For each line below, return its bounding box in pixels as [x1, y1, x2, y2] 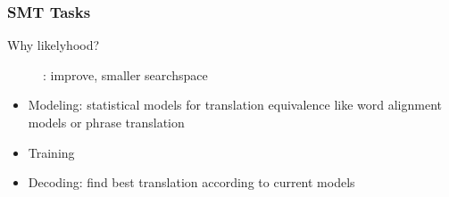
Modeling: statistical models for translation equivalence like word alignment [28, 95, 443, 114]
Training [28, 143, 75, 161]
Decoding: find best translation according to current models [28, 173, 355, 192]
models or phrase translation [28, 113, 185, 131]
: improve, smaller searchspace [43, 65, 208, 84]
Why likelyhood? [7, 36, 100, 54]
